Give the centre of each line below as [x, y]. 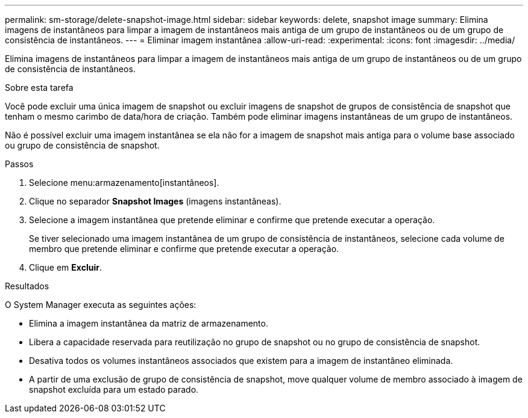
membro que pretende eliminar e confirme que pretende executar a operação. [184, 249]
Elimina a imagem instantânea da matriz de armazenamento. [149, 323]
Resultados [27, 286]
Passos [19, 164]
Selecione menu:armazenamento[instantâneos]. [124, 183]
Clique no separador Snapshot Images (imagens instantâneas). [155, 201]
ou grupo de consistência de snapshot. [82, 145]
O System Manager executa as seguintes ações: [101, 305]
